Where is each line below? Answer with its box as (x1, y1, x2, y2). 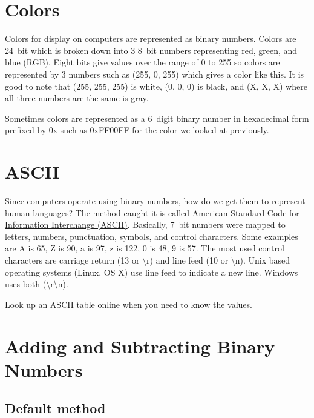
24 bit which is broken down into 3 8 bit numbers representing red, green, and (5, 44, 298, 56)
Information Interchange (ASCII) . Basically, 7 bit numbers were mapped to (5, 218, 286, 231)
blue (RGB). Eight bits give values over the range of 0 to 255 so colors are (5, 56, 280, 68)
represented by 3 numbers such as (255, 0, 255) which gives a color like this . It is (5, 67, 304, 80)
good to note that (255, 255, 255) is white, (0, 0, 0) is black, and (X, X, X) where (5, 79, 307, 92)
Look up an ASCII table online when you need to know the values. (5, 297, 252, 310)
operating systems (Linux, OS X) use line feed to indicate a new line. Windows (5, 265, 298, 278)
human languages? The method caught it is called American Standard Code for (5, 206, 299, 219)
